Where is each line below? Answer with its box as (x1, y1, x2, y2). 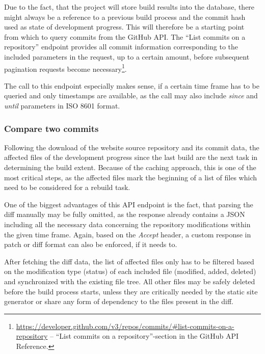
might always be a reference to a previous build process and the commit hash (4, 11, 246, 22)
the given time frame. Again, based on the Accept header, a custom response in (4, 229, 251, 239)
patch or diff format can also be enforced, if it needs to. (4, 239, 177, 250)
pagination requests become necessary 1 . (4, 62, 127, 74)
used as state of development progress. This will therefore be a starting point (4, 21, 245, 32)
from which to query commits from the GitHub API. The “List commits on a (4, 31, 246, 42)
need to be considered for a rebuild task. (4, 182, 130, 193)
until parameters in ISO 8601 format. (4, 100, 120, 111)
